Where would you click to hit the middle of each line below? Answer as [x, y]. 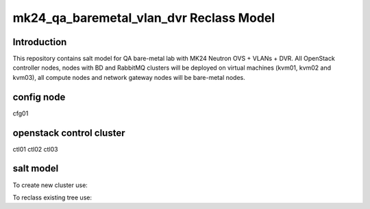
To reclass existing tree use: [52, 197]
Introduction [40, 42]
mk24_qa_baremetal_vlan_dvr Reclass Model [144, 18]
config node [39, 97]
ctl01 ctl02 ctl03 [35, 149]
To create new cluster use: [50, 185]
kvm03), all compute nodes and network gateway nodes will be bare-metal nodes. [129, 77]
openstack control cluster [69, 133]
